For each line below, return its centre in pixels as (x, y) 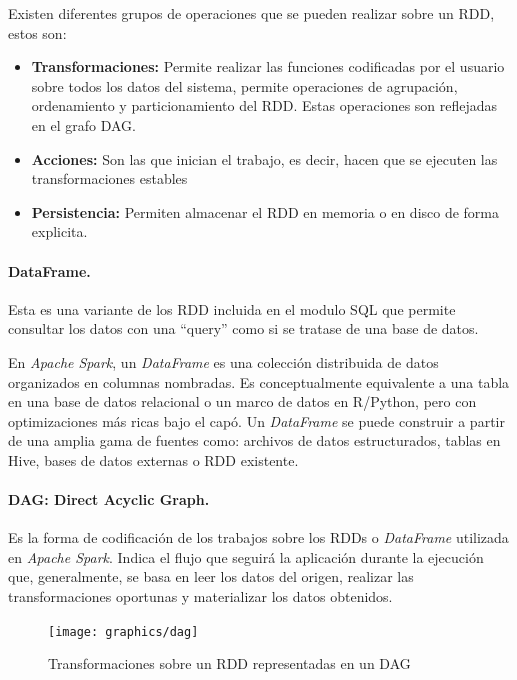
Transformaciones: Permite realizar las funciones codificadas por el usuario (268, 66)
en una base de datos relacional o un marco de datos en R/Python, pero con (242, 401)
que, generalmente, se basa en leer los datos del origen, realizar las (211, 576)
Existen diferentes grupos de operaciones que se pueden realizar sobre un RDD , (251, 13)
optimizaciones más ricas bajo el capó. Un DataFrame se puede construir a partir (256, 420)
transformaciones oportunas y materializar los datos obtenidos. (200, 596)
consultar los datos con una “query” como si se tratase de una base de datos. (243, 328)
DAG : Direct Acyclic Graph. (109, 499)
